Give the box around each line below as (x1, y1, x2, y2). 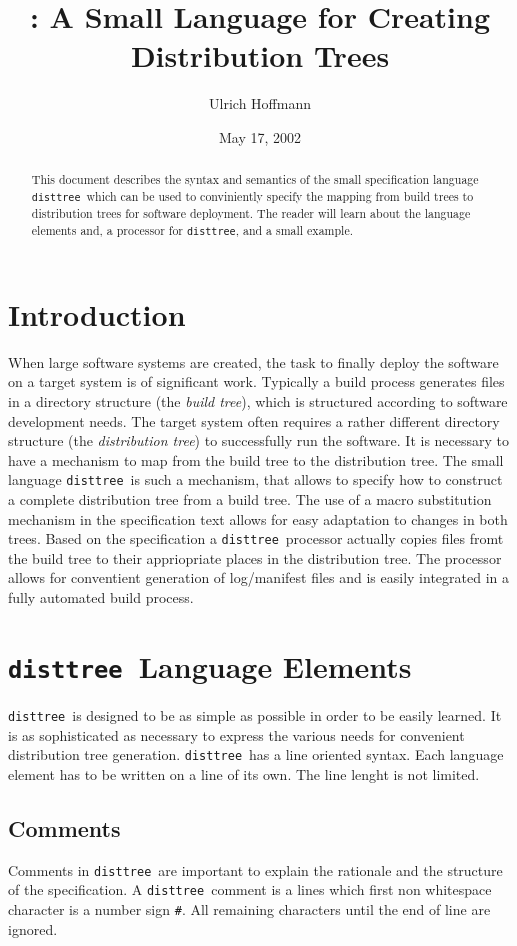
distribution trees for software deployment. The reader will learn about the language (31, 205, 471, 222)
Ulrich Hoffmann (209, 93, 311, 114)
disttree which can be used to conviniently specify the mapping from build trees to (31, 187, 474, 204)
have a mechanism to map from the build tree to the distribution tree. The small (8, 449, 504, 470)
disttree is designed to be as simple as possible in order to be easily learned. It (8, 704, 502, 725)
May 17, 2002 (218, 126, 302, 147)
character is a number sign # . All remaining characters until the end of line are (8, 898, 491, 919)
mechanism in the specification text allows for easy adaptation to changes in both (8, 508, 508, 529)
